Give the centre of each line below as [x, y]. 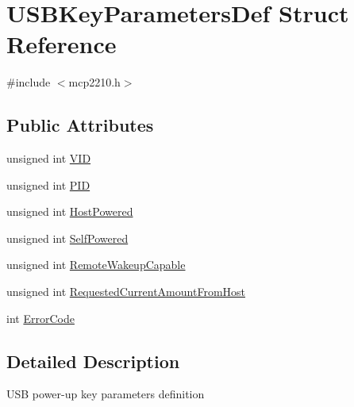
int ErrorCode [40, 318]
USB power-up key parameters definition [106, 394]
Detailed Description [93, 361]
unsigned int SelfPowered [67, 238]
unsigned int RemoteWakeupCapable [96, 265]
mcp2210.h [94, 82]
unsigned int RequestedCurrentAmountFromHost [126, 292]
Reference [62, 44]
